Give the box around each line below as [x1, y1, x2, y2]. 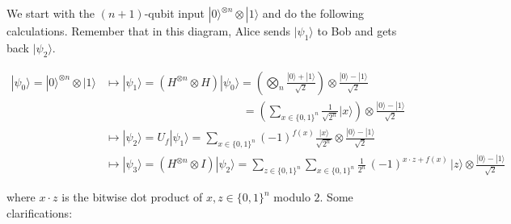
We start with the [6, 5, 95, 21]
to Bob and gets [317, 23, 397, 39]
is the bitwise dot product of [61, 189, 203, 205]
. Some [319, 189, 353, 205]
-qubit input [144, 5, 205, 21]
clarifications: [6, 204, 73, 221]
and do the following [262, 5, 365, 21]
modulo [273, 189, 310, 205]
